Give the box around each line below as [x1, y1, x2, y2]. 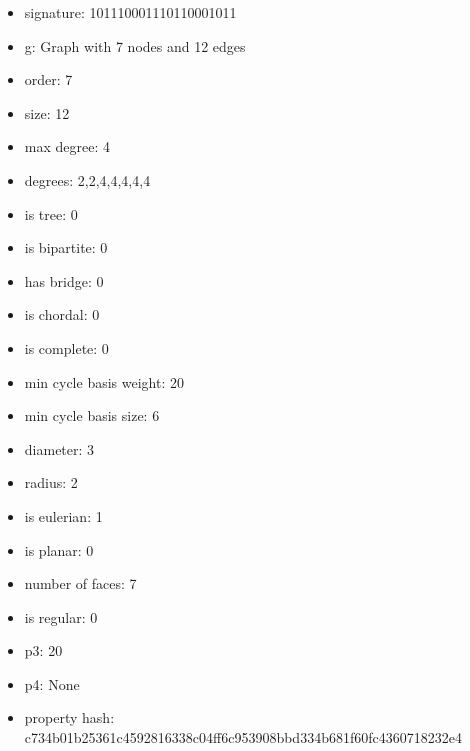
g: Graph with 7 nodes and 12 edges [24, 35, 246, 56]
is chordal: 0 [24, 304, 100, 325]
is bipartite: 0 [24, 237, 108, 258]
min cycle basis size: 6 [24, 405, 160, 426]
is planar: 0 [24, 539, 94, 560]
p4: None [24, 673, 80, 694]
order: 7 [24, 69, 73, 90]
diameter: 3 [24, 438, 95, 459]
